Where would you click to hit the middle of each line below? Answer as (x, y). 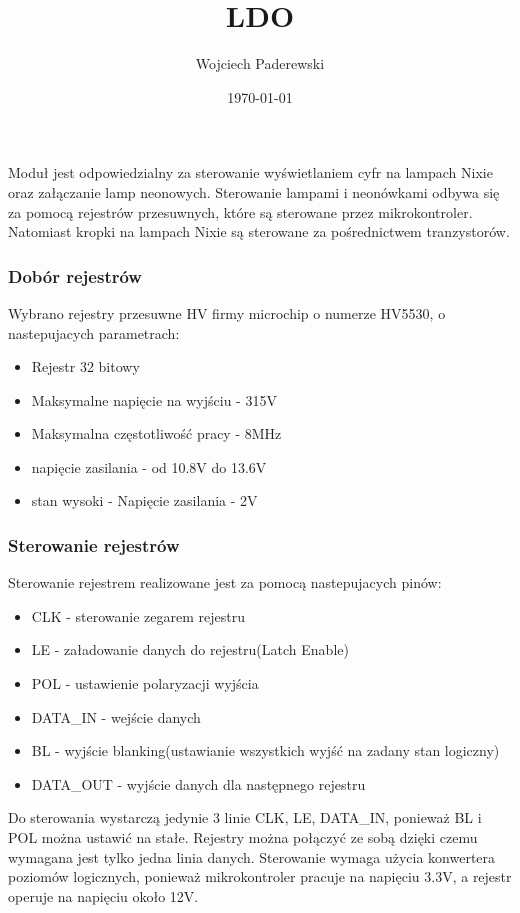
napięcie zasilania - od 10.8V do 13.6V (149, 466)
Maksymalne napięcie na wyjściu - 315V (154, 399)
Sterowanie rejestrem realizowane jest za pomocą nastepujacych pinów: (225, 582)
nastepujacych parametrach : (94, 332)
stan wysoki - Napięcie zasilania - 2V (144, 500)
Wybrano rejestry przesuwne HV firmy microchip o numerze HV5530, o (227, 312)
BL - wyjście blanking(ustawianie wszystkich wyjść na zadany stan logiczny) (265, 750)
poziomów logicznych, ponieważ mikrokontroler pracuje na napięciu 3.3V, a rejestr (260, 876)
